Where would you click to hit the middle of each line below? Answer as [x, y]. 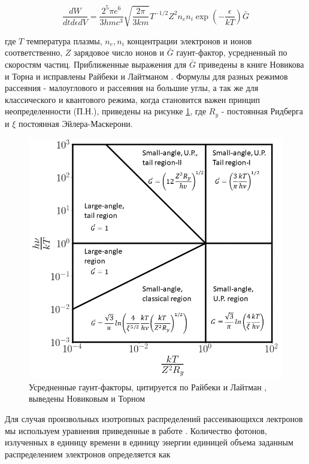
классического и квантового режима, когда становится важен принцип [132, 99]
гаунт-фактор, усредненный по [232, 52]
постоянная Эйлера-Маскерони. [75, 123]
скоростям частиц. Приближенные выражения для [96, 64]
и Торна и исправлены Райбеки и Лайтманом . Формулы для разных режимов [146, 76]
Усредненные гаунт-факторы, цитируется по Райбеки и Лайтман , [148, 386]
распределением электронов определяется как [88, 454]
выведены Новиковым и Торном [87, 398]
